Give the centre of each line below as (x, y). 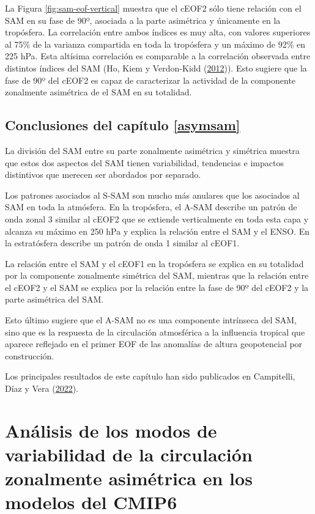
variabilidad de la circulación (129, 454)
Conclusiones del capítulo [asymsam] (123, 125)
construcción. (30, 355)
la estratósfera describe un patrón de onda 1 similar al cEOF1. (122, 243)
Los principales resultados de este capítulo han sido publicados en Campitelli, (150, 376)
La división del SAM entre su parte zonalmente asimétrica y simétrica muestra (152, 150)
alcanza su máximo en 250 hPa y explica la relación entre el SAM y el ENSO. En (157, 231)
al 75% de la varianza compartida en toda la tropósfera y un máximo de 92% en (155, 44)
